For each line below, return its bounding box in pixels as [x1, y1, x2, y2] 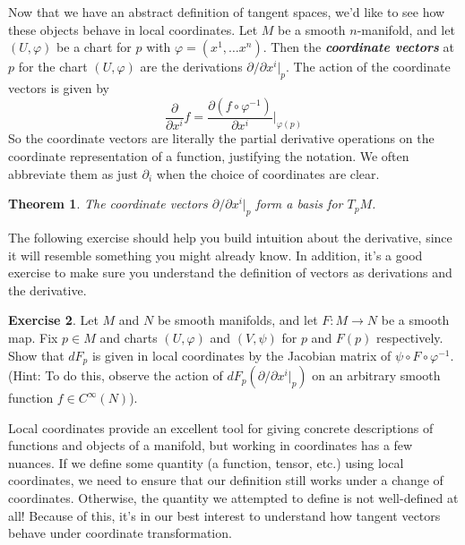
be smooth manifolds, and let [157, 311, 318, 329]
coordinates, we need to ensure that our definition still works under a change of [8, 471, 443, 490]
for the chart [18, 57, 88, 76]
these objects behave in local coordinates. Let [8, 20, 258, 38]
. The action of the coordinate [286, 57, 451, 76]
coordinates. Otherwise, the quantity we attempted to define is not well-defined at [8, 489, 459, 507]
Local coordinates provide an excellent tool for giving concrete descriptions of [8, 418, 434, 437]
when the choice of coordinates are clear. [156, 164, 380, 183]
